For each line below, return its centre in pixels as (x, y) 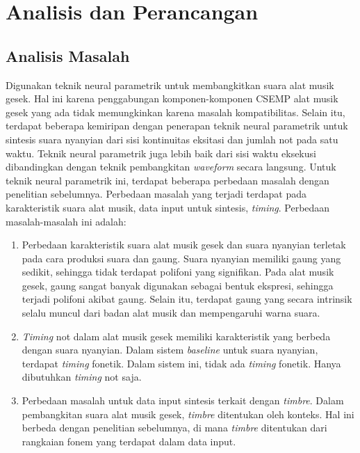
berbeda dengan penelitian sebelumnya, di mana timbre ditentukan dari (174, 428)
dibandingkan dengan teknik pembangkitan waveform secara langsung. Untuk (171, 167)
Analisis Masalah (68, 55)
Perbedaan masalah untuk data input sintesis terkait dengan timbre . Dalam (183, 400)
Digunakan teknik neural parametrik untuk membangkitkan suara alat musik (170, 85)
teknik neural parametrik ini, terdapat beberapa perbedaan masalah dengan (167, 180)
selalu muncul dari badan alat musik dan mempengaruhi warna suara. (171, 313)
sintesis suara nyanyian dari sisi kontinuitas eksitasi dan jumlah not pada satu (172, 139)
